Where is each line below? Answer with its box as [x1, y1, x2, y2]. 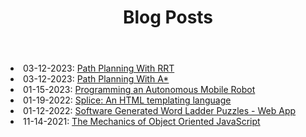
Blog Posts [122, 6, 214, 29]
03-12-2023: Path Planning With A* [23, 73, 170, 85]
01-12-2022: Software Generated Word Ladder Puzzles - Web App [23, 105, 297, 117]
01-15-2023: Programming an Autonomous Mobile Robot [23, 84, 256, 96]
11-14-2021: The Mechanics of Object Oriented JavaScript [23, 116, 261, 128]
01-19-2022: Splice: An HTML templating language [23, 94, 232, 106]
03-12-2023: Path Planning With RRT [23, 62, 175, 75]
